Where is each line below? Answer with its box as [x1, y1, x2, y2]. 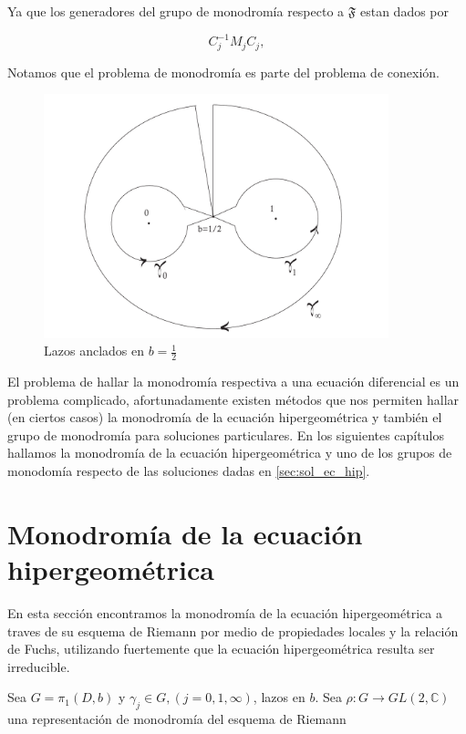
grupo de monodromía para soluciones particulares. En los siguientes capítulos [7, 425, 444, 444]
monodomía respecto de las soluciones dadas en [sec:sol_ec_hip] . [7, 461, 370, 481]
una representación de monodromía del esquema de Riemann [7, 709, 347, 729]
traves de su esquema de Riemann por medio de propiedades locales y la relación [7, 621, 459, 640]
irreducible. [7, 656, 70, 676]
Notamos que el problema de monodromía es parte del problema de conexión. [7, 62, 440, 81]
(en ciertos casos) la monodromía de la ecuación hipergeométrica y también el [7, 408, 442, 427]
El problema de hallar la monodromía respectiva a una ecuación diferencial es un [7, 372, 460, 391]
